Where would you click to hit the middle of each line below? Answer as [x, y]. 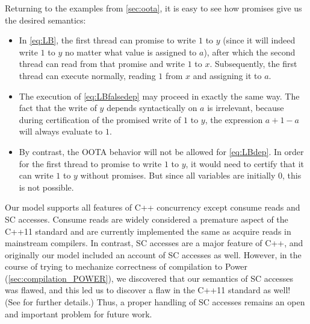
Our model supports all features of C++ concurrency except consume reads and [153, 207]
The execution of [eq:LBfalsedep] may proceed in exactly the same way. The [159, 96]
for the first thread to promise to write [90, 163]
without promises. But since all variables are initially [178, 175]
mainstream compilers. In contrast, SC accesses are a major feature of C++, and [154, 243]
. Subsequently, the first [253, 64]
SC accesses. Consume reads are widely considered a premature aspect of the [147, 219]
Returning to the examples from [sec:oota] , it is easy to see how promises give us [153, 8]
